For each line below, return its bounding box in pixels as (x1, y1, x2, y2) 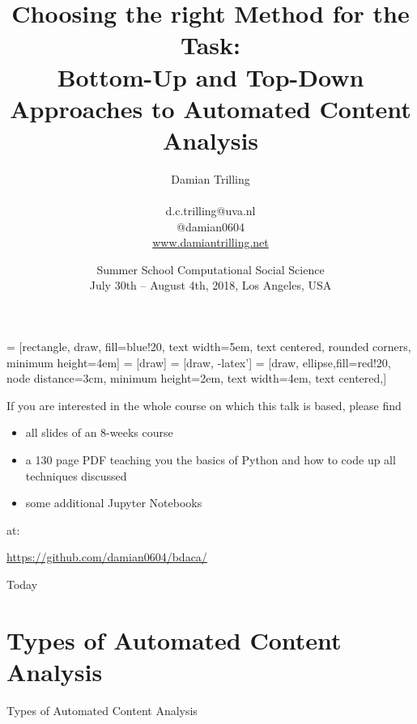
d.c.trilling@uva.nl (165, 202, 256, 219)
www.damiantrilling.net (152, 234, 269, 251)
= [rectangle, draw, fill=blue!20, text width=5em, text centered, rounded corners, (6, 338, 411, 355)
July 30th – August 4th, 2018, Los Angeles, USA (89, 277, 332, 294)
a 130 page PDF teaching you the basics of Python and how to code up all (25, 451, 396, 468)
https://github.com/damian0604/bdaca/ (6, 548, 207, 565)
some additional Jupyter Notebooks (25, 494, 202, 511)
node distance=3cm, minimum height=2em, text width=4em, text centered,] (6, 370, 387, 387)
